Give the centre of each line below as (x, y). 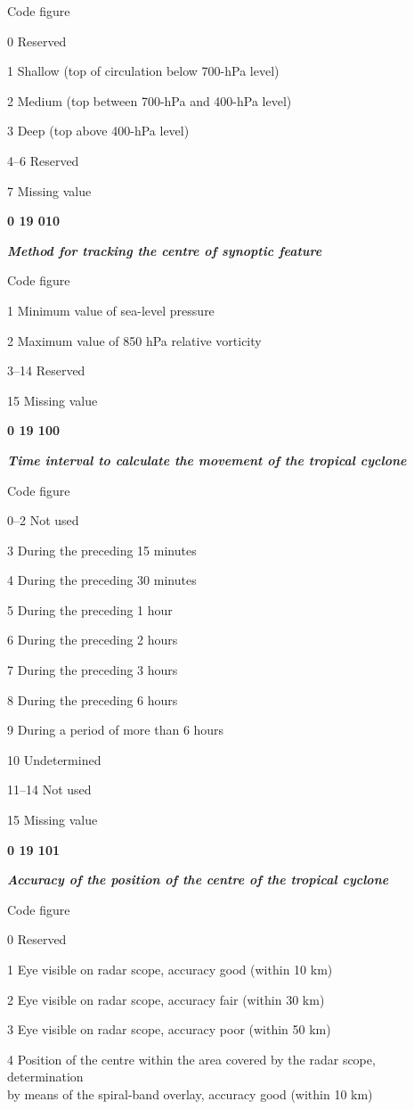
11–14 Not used (49, 789)
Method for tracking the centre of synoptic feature (165, 250)
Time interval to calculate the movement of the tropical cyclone (207, 460)
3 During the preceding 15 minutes (102, 550)
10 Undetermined (54, 759)
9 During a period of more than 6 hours (116, 730)
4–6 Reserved (43, 160)
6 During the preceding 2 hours (93, 640)
